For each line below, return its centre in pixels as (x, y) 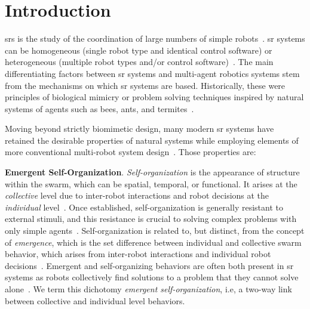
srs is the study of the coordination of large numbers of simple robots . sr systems (155, 38)
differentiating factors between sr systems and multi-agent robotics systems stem (152, 73)
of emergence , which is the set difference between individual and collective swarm (153, 242)
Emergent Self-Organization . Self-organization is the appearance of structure (152, 172)
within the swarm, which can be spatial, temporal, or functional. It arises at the (151, 183)
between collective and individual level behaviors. (95, 300)
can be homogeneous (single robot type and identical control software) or (139, 50)
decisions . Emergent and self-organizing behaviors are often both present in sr (149, 265)
